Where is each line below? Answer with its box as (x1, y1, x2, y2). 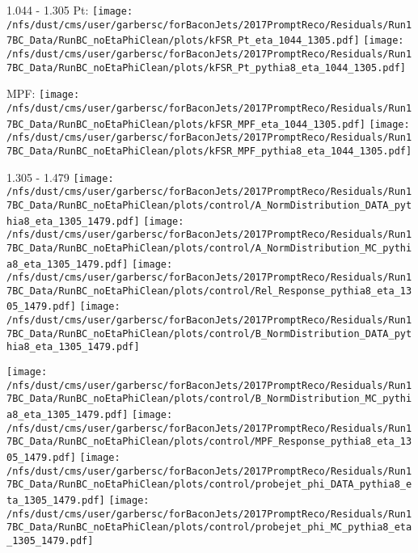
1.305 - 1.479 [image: (6, 168, 114, 185)
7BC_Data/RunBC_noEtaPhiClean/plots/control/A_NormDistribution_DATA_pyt (6, 199, 412, 211)
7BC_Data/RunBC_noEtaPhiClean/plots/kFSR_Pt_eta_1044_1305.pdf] (6, 35, 360, 47)
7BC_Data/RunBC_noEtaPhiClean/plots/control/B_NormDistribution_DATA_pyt (6, 327, 412, 340)
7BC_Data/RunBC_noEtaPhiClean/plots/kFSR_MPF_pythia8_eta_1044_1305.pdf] (6, 145, 412, 157)
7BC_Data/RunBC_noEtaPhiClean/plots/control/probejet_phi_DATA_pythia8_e (6, 479, 412, 491)
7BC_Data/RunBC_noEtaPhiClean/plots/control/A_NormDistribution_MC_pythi (6, 242, 412, 254)
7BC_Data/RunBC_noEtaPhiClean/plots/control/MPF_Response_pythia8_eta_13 (6, 436, 412, 448)
